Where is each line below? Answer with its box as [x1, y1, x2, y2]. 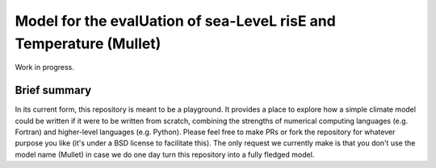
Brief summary [15, 84, 92, 97]
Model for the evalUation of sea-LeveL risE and [15, 12, 337, 30]
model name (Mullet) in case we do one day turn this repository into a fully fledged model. [15, 150, 315, 159]
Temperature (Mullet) [15, 35, 161, 52]
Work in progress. [15, 63, 74, 72]
